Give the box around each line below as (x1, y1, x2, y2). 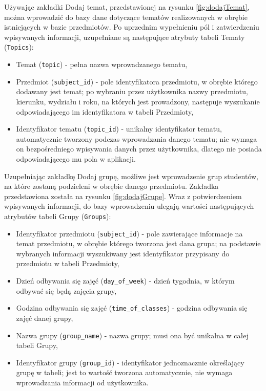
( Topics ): (4, 41, 34, 52)
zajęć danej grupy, (16, 312, 73, 323)
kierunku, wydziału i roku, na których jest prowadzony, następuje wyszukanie (16, 96, 260, 106)
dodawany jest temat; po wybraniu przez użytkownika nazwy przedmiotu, (16, 86, 248, 97)
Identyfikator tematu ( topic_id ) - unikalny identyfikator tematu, (16, 123, 222, 134)
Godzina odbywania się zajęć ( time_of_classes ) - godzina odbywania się (16, 302, 248, 313)
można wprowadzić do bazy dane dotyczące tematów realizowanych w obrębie (4, 11, 248, 22)
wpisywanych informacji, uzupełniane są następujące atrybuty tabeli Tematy (4, 31, 245, 42)
